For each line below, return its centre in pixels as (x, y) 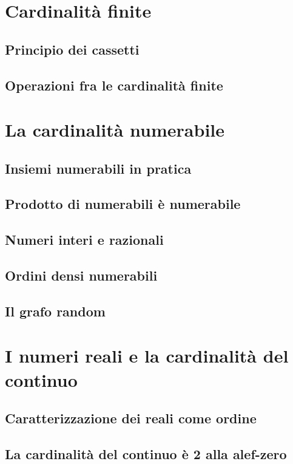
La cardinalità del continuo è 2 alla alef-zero (146, 453)
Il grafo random (55, 311)
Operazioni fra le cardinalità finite (114, 85)
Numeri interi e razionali (84, 240)
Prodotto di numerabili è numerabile (123, 204)
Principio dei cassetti (72, 49)
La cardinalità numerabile (115, 130)
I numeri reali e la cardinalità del (147, 356)
